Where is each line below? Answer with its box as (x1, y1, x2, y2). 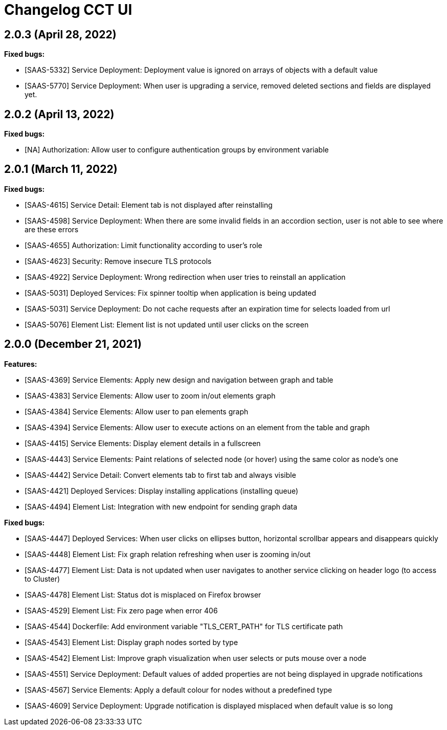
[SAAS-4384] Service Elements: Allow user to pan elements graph (25, 407, 249, 416)
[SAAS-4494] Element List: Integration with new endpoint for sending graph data (25, 502, 298, 511)
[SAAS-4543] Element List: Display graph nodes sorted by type (25, 637, 238, 647)
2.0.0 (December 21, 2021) (4, 338, 142, 351)
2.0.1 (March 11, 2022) (4, 163, 118, 176)
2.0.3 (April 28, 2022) (4, 28, 117, 41)
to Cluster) (25, 574, 60, 583)
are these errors (25, 225, 79, 234)
